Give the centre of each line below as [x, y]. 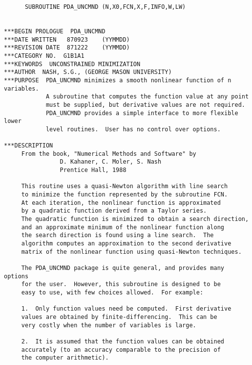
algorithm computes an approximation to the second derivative [126, 244]
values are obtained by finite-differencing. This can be [119, 317]
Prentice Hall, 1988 [93, 170]
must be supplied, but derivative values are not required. [145, 105]
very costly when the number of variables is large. [109, 325]
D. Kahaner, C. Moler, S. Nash [111, 162]
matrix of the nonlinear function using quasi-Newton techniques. [131, 252]
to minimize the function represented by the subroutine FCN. [125, 195]
